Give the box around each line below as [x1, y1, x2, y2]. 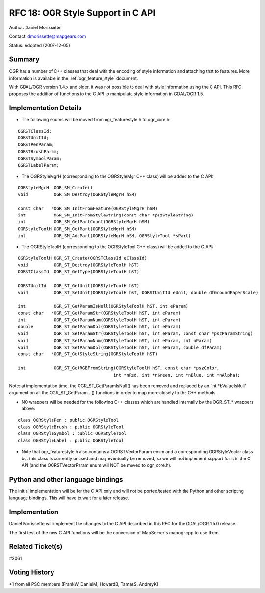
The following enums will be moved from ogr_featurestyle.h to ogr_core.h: [21, 117, 171, 123]
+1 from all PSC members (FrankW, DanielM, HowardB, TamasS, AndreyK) [9, 581, 159, 587]
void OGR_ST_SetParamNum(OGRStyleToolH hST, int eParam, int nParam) [18, 338, 212, 343]
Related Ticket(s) [9, 542, 63, 551]
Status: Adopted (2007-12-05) [9, 42, 71, 49]
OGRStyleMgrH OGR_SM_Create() [18, 185, 93, 190]
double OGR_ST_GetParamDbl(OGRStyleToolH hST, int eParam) [18, 324, 181, 329]
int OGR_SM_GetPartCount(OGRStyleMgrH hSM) [18, 219, 150, 225]
